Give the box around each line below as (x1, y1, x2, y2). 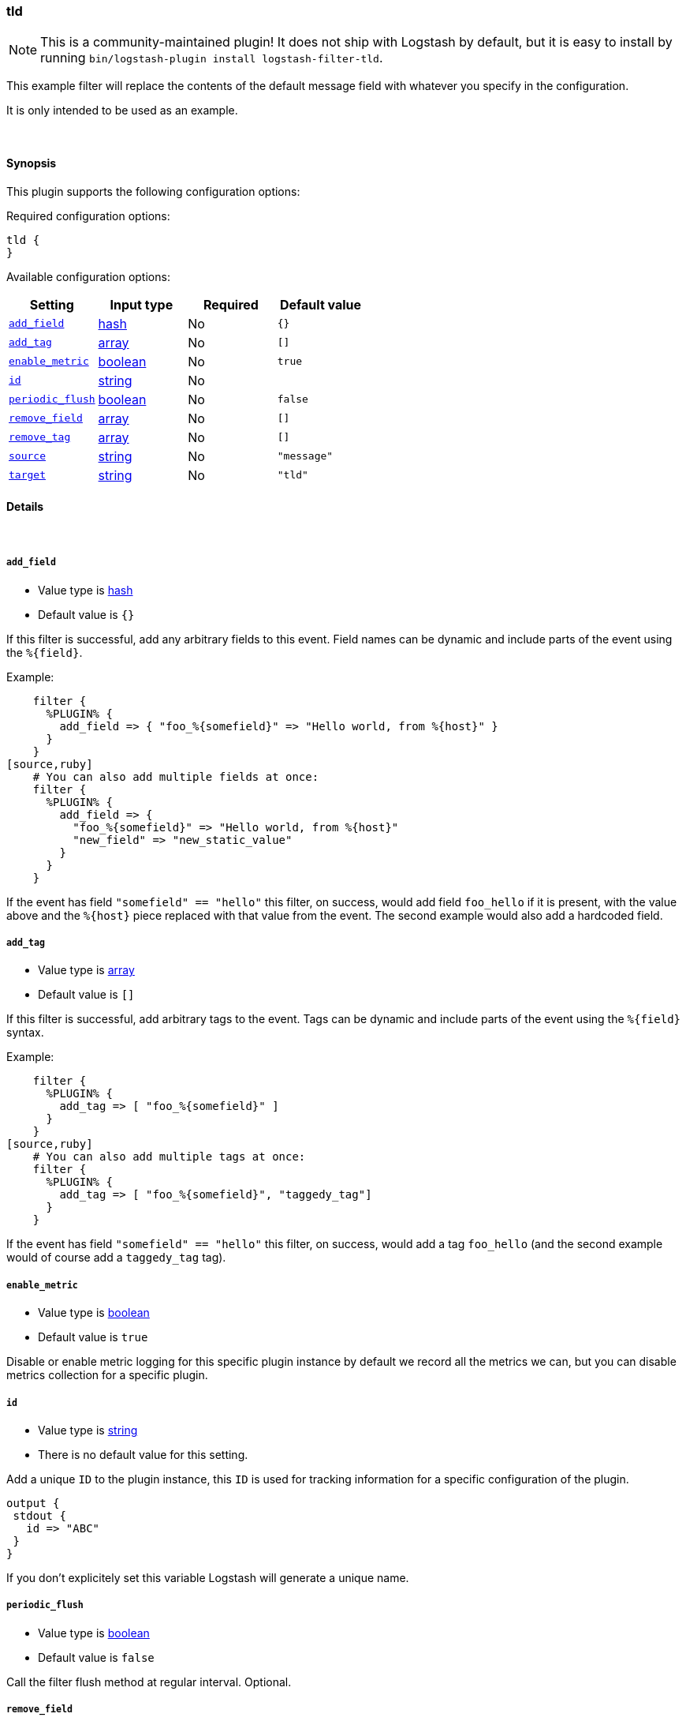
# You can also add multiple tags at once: (32, 1150, 306, 1164)
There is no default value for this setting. (38, 1447, 248, 1461)
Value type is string (38, 1423, 138, 1437)
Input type (110, 296, 173, 313)
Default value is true (38, 1330, 148, 1344)
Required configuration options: (6, 208, 170, 223)
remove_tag (9, 431, 71, 444)
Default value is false (38, 1650, 155, 1664)
